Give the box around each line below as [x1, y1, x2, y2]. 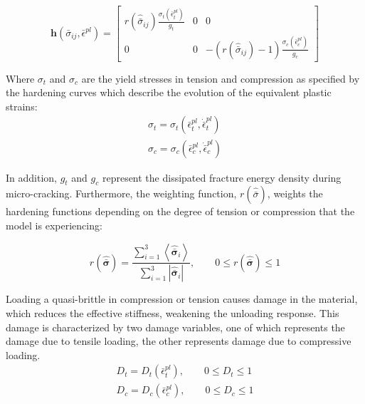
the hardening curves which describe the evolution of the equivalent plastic [6, 85, 332, 100]
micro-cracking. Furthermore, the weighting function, [6, 186, 237, 201]
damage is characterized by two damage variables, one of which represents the [6, 319, 345, 334]
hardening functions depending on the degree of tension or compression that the [6, 204, 355, 219]
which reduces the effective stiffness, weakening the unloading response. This [6, 305, 339, 320]
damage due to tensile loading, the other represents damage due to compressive [6, 333, 351, 348]
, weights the [267, 186, 323, 201]
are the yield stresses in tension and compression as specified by [81, 71, 360, 86]
